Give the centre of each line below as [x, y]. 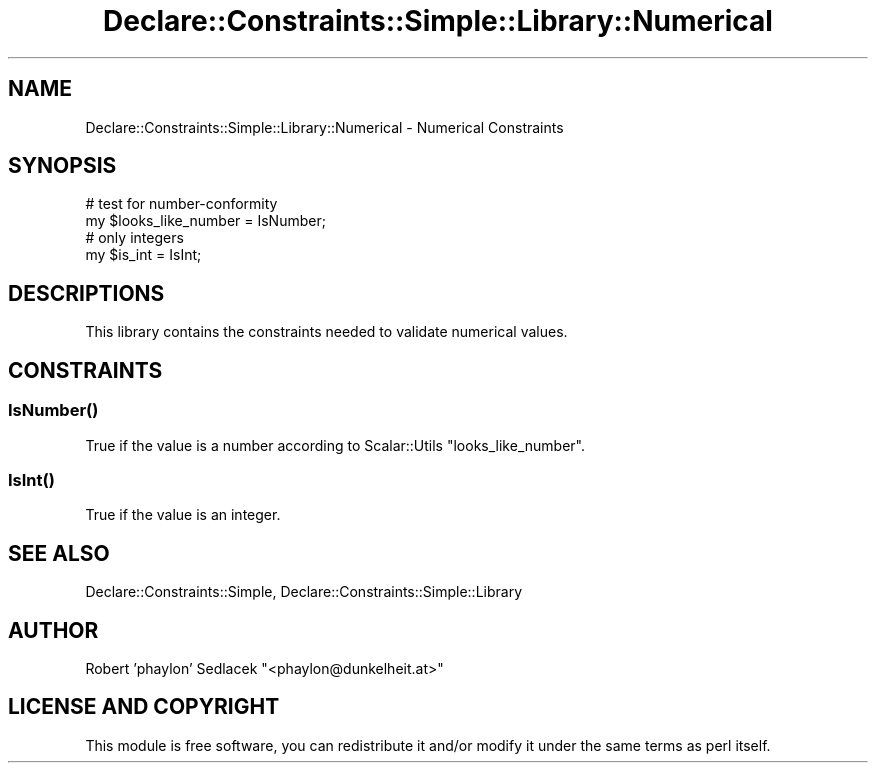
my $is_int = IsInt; [143, 255]
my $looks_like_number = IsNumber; [205, 221]
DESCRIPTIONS [86, 293]
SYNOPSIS [62, 166]
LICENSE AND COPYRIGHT [144, 707]
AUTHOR [53, 630]
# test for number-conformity [181, 204]
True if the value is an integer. [183, 515]
